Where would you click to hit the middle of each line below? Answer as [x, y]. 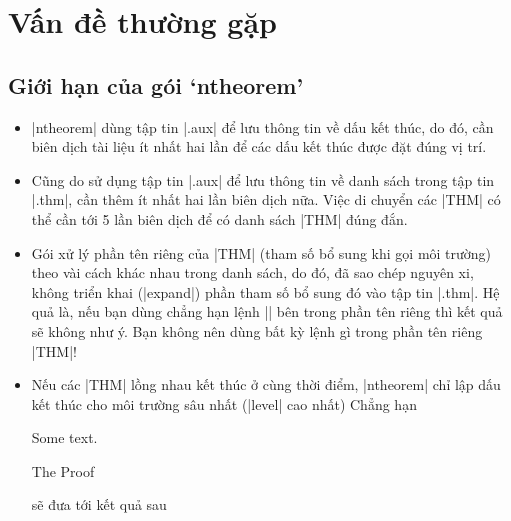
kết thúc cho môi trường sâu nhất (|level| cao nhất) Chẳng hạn [224, 403]
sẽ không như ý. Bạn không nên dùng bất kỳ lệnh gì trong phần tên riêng [257, 330]
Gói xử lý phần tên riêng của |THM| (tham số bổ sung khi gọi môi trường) [261, 252]
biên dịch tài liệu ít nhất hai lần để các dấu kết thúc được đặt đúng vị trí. [259, 146]
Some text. [64, 437]
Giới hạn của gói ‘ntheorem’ [156, 84]
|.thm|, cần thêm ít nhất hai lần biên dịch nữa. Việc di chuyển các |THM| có [266, 199]
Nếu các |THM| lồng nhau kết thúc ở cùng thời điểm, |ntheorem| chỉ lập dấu [266, 384]
